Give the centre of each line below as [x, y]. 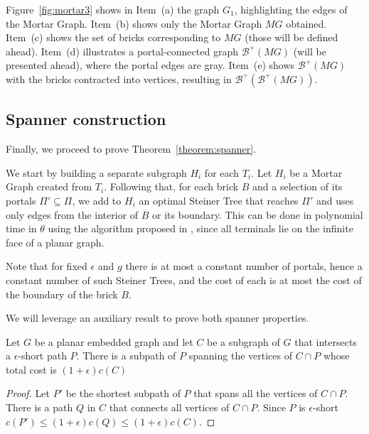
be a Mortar [316, 172]
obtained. [306, 23]
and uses [335, 200]
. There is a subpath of [126, 356]
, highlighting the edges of [291, 9]
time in [21, 228]
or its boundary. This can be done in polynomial [258, 214]
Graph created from [49, 186]
